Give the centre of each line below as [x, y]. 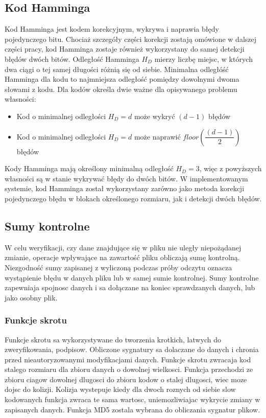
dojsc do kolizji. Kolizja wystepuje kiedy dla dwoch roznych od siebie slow [120, 389]
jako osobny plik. [31, 297]
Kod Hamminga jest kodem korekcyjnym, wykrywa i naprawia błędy [112, 29]
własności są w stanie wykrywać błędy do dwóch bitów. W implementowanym [126, 178]
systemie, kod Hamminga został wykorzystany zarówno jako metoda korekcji [125, 188]
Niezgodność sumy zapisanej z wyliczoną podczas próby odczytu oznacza [118, 267]
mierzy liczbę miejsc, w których [203, 59]
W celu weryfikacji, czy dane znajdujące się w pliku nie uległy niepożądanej [123, 247]
